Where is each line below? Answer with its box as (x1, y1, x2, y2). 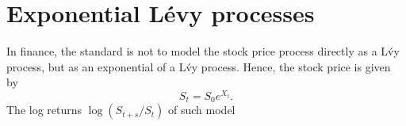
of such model (168, 101, 236, 118)
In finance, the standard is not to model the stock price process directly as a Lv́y (6, 43, 400, 59)
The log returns (6, 101, 82, 118)
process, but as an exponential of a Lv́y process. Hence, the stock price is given (6, 58, 391, 74)
